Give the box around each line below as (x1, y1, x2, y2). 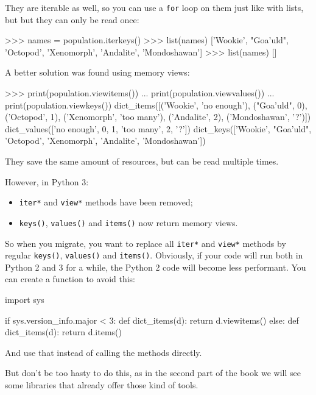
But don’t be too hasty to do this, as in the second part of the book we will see (5, 366, 301, 379)
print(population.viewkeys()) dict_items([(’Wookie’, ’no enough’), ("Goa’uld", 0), (5, 98, 307, 111)
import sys (5, 293, 44, 305)
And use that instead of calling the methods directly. (5, 346, 202, 358)
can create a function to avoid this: (5, 272, 136, 285)
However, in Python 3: (5, 175, 89, 188)
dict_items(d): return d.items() (5, 326, 122, 338)
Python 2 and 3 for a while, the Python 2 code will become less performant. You (5, 260, 306, 273)
